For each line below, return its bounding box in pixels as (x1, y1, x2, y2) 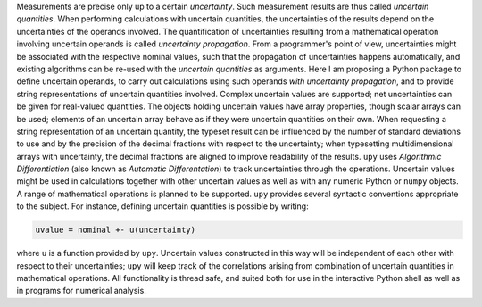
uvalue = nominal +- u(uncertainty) (35, 225, 196, 236)
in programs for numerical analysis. (16, 286, 146, 296)
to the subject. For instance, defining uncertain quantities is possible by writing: (16, 201, 309, 212)
